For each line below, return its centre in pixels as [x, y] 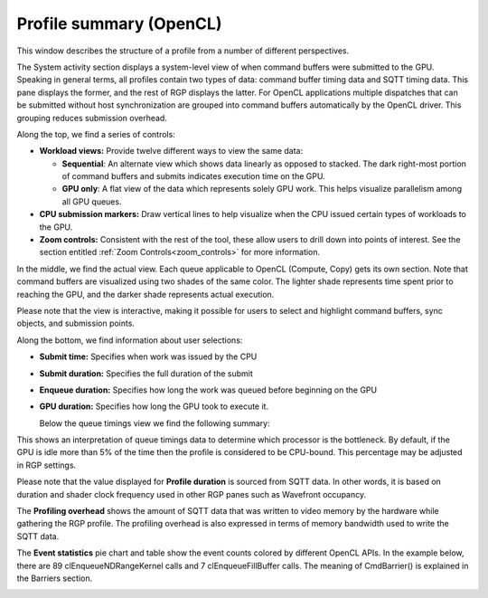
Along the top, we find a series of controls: [96, 134]
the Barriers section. [55, 578]
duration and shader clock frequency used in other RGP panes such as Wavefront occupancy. [191, 494]
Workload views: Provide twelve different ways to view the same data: [171, 151]
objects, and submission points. [76, 323]
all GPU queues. [92, 201]
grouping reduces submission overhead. [92, 118]
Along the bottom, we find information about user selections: [130, 340]
